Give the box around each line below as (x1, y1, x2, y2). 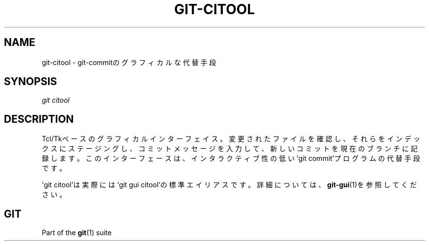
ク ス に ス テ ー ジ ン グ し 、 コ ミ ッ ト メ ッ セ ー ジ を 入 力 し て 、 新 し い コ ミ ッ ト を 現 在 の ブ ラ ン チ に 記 (42, 144, 418, 153)
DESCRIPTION (4, 112, 74, 125)
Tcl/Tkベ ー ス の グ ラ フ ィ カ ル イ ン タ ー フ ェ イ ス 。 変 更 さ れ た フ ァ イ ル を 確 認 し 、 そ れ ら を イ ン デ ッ (42, 134, 420, 143)
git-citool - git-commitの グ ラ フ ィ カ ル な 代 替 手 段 (42, 58, 216, 67)
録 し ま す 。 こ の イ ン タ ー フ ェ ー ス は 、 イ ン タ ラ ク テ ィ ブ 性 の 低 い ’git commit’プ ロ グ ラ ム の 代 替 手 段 (42, 154, 420, 163)
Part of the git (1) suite (42, 228, 112, 237)
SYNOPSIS (4, 75, 57, 88)
